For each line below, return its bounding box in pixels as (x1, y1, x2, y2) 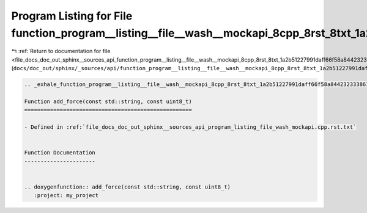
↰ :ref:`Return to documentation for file (11, 48, 111, 55)
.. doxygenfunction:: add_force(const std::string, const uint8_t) (24, 183, 231, 190)
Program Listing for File (11, 9, 133, 23)
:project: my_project (34, 192, 99, 199)
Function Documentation (24, 150, 96, 156)
